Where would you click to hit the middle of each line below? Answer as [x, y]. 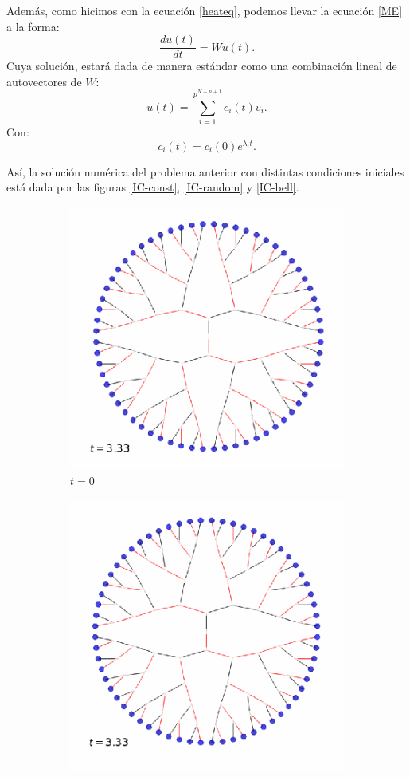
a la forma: [33, 26]
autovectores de [44, 81]
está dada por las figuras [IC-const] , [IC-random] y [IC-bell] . [153, 187]
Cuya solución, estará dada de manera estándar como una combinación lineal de [202, 66]
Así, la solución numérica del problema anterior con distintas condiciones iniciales [205, 171]
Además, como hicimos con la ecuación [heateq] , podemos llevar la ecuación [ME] [205, 10]
